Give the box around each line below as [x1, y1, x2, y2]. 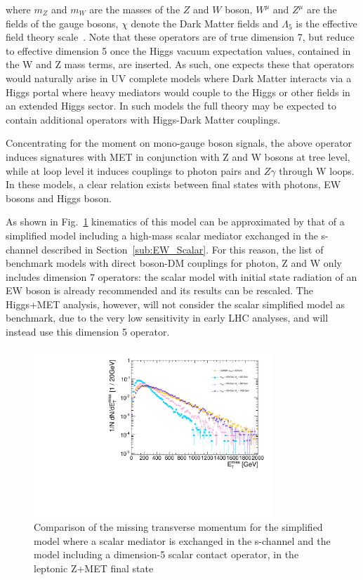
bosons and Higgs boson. [6, 190, 112, 205]
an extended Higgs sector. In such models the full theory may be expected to [6, 98, 336, 113]
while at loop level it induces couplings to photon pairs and [6, 163, 261, 178]
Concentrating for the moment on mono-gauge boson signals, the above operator [6, 136, 352, 150]
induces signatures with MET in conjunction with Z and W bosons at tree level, [6, 149, 350, 164]
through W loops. [279, 163, 355, 178]
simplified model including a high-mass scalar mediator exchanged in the [6, 228, 318, 242]
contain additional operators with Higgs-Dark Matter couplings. [6, 112, 281, 126]
